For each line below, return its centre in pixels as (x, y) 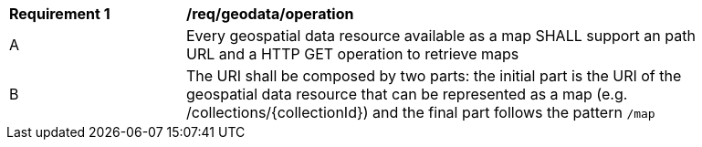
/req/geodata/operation (270, 14)
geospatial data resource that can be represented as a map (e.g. (407, 94)
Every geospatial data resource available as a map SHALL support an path (441, 36)
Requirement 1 (60, 14)
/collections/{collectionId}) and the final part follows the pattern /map (421, 112)
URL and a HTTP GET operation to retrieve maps (353, 54)
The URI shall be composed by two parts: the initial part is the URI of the (434, 76)
